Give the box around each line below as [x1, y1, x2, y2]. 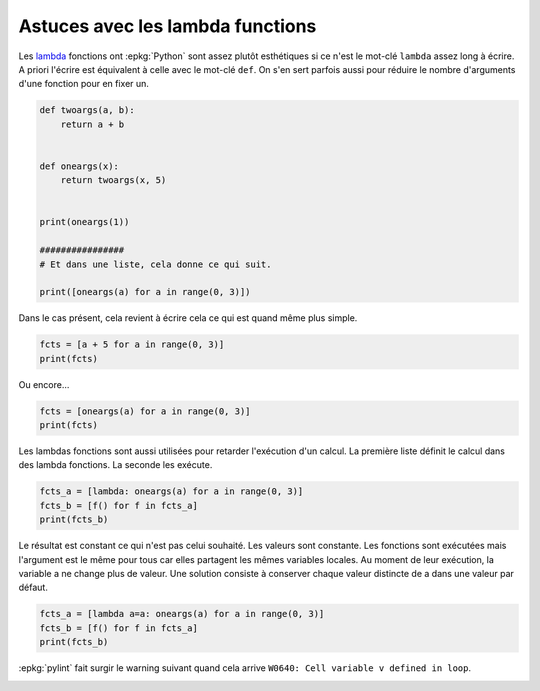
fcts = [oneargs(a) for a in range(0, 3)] [39, 405, 251, 417]
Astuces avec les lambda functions [18, 15, 317, 37]
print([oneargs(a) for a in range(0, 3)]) [39, 286, 251, 298]
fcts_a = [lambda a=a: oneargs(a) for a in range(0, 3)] [39, 608, 325, 620]
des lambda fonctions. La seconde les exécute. [18, 459, 213, 471]
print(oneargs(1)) [39, 216, 130, 228]
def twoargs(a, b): [39, 105, 135, 116]
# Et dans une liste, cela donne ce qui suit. [39, 258, 272, 270]
